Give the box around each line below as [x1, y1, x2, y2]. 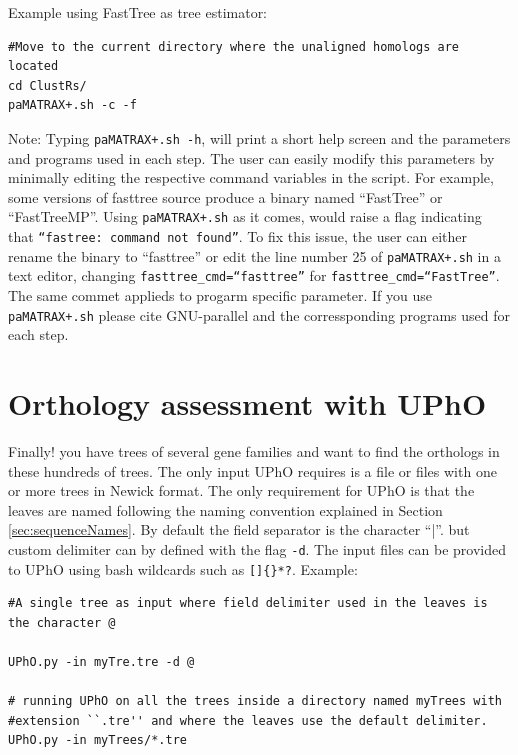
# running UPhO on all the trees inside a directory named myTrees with [8, 694, 502, 709]
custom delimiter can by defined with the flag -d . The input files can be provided [8, 538, 506, 559]
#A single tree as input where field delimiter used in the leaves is [8, 596, 488, 611]
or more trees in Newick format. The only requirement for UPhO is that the [8, 480, 475, 501]
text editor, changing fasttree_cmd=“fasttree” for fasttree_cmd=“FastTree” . [8, 265, 500, 286]
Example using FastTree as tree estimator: [8, 2, 268, 22]
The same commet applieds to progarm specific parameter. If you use [8, 285, 432, 306]
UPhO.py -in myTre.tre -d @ [8, 655, 195, 670]
